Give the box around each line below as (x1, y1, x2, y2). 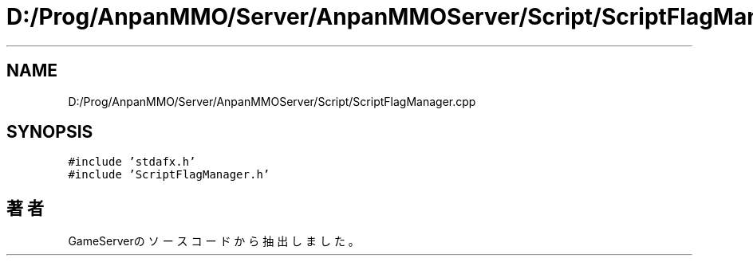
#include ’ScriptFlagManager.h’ (68, 168, 270, 182)
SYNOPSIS (6, 122, 93, 143)
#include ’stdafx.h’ (68, 155, 196, 169)
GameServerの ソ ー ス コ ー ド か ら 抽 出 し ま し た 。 (68, 234, 360, 248)
